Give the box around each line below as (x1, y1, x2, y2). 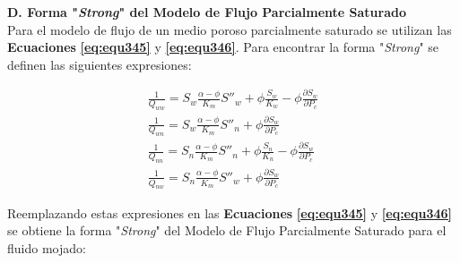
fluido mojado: (7, 238, 86, 257)
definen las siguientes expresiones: (7, 55, 192, 73)
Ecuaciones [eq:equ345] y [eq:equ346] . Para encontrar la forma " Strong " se (7, 38, 439, 56)
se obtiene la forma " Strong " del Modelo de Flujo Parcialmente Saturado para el (7, 221, 447, 240)
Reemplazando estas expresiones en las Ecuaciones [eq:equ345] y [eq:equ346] (7, 203, 453, 222)
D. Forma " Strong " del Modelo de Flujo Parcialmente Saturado (7, 3, 406, 21)
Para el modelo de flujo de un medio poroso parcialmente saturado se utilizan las (7, 20, 452, 38)
